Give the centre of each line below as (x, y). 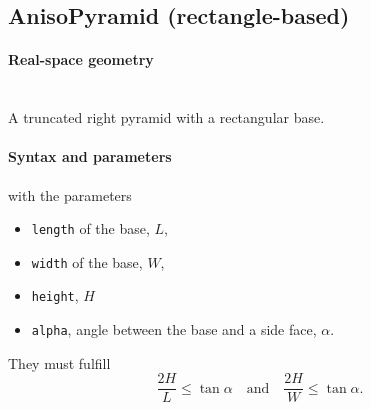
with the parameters (70, 194)
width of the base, (87, 261)
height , (55, 295)
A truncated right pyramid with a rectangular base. (166, 117)
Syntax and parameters (90, 156)
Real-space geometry (81, 59)
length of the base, (90, 228)
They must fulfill (59, 362)
